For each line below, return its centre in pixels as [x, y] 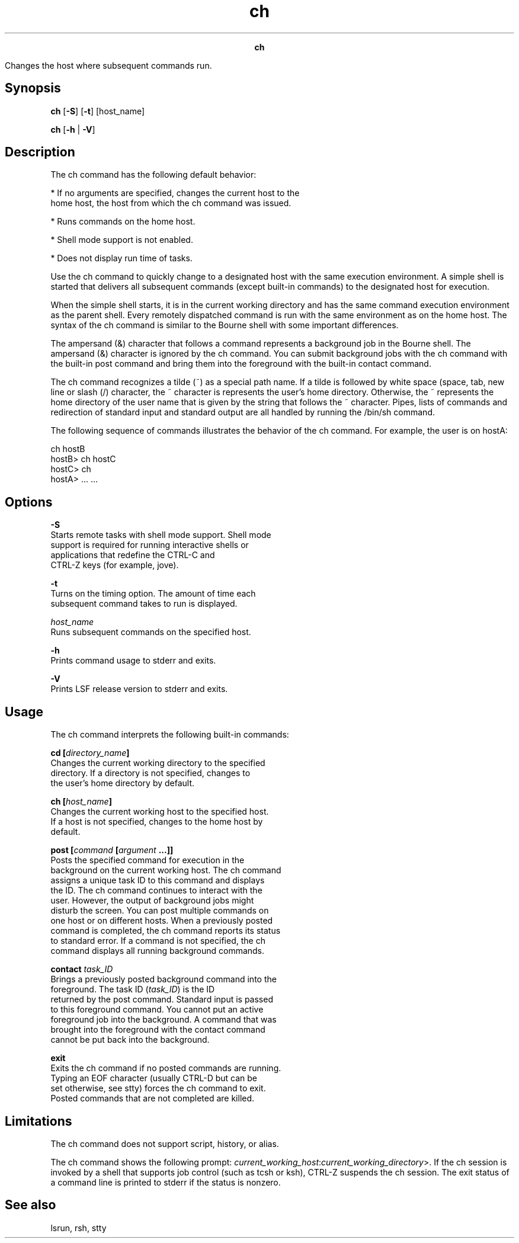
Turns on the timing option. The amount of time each [153, 594]
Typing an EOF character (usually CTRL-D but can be [154, 1078]
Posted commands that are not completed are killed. [153, 1098]
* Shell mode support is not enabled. [122, 240]
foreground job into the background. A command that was [164, 1020]
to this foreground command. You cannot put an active [157, 1010]
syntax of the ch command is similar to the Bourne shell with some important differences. [225, 325]
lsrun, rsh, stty [79, 1228]
